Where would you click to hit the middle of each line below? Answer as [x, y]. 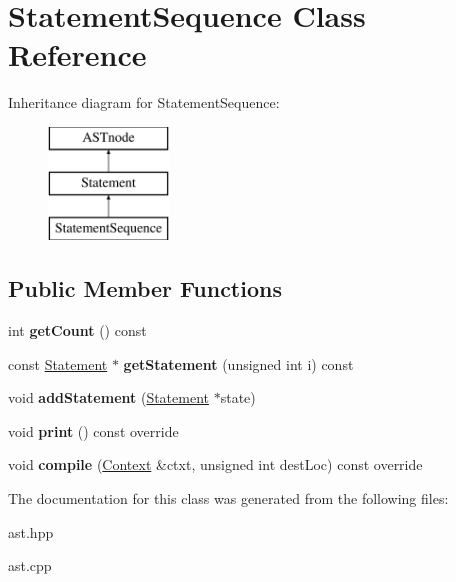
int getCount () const [77, 330]
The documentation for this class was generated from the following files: [228, 498]
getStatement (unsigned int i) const [238, 363]
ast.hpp [31, 531]
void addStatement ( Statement [108, 397]
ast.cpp [30, 565]
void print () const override [93, 430]
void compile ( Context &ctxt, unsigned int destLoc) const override [215, 464]
